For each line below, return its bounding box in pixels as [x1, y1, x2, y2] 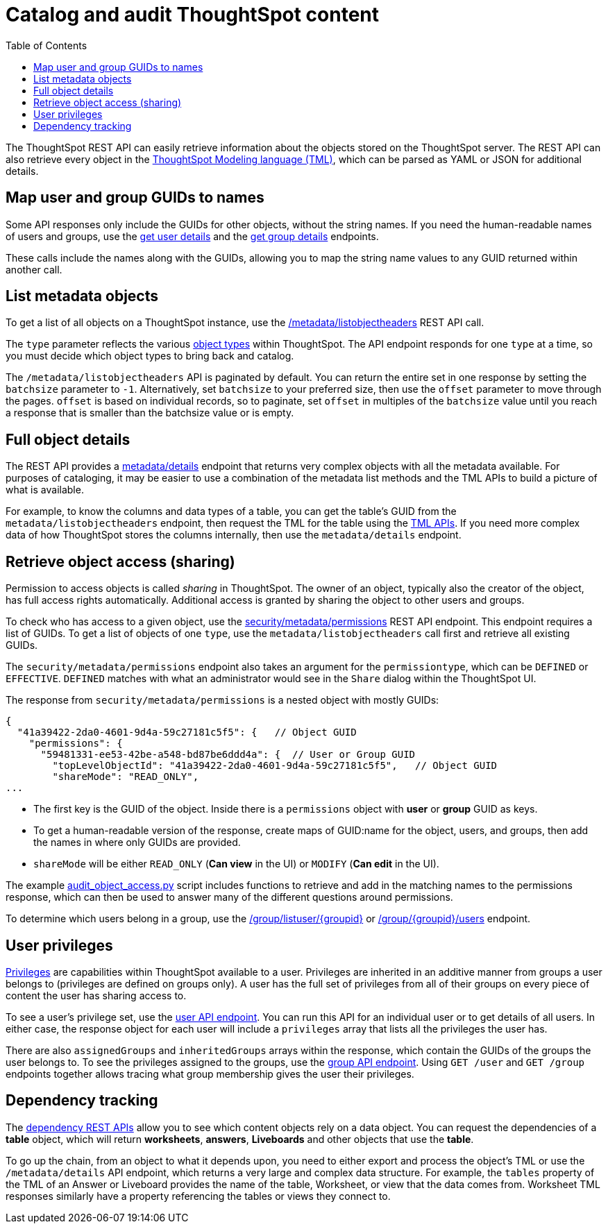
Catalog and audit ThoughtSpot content [6, 3, 380, 26]
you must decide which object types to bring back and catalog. [6, 350, 294, 362]
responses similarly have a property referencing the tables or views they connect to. [6, 1189, 391, 1202]
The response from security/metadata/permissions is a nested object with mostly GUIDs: [6, 694, 439, 706]
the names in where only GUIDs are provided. [33, 836, 241, 849]
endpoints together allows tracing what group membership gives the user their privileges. [6, 1067, 414, 1080]
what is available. [6, 484, 84, 496]
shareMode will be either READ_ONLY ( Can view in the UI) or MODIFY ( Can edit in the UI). [33, 858, 439, 870]
